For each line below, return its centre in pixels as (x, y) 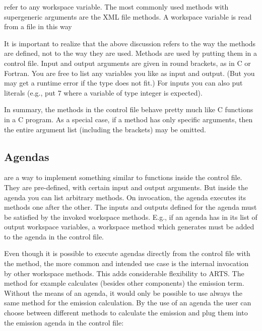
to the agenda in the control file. (54, 236)
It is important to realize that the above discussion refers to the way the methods (130, 43)
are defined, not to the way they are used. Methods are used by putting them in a (131, 53)
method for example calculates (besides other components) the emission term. (124, 283)
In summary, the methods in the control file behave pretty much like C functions (129, 109)
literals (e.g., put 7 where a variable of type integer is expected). (103, 92)
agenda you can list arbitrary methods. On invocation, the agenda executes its (125, 197)
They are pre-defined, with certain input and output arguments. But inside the (126, 187)
